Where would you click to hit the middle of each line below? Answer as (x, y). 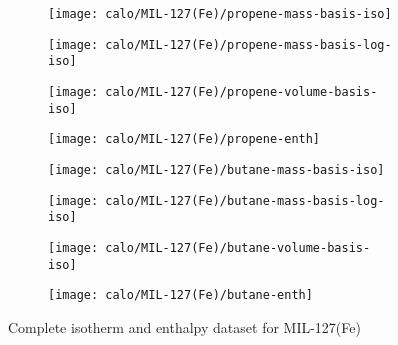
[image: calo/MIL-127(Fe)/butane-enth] (180, 295)
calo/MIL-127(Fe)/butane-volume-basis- (238, 247)
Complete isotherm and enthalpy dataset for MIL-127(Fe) (184, 326)
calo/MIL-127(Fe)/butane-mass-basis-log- (245, 200)
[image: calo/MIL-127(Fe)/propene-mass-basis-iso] (220, 14)
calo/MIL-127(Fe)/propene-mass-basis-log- (248, 44)
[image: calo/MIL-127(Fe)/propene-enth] (184, 139)
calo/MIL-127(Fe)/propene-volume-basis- (241, 91)
